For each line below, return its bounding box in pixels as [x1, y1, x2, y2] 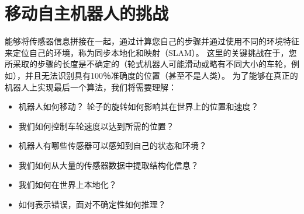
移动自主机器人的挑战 [5, 1, 169, 25]
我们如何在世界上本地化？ [18, 178, 117, 191]
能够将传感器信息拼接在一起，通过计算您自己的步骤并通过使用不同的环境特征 [5, 35, 299, 47]
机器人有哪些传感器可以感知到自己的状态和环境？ [18, 139, 207, 152]
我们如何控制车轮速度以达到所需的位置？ [18, 120, 174, 132]
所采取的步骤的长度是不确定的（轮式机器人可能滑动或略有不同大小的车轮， [5, 58, 291, 70]
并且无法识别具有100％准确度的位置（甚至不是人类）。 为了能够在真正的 [25, 69, 298, 81]
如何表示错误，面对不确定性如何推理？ [18, 198, 166, 211]
